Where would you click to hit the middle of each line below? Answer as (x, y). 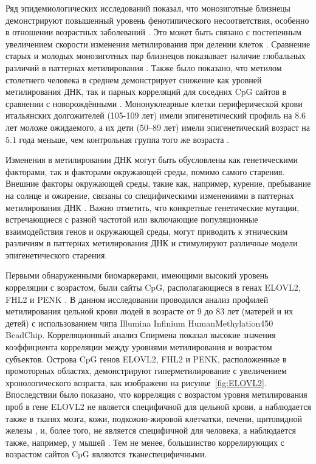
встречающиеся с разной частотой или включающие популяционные (132, 219)
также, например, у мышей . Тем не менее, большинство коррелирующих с (145, 442)
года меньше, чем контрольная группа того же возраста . (124, 139)
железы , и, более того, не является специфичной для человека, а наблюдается (151, 430)
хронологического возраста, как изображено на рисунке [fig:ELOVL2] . (136, 382)
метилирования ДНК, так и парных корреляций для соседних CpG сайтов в (146, 92)
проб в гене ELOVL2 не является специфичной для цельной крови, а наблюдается (158, 406)
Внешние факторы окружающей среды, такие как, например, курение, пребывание (158, 183)
